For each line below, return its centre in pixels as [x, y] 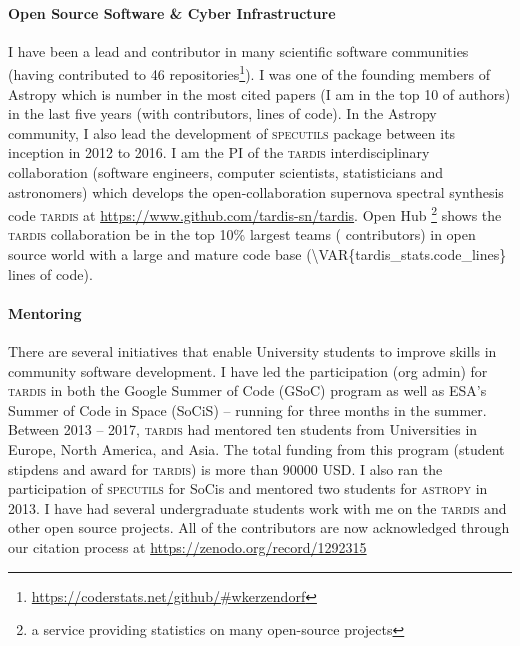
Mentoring [45, 312]
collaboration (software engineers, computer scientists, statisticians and [226, 172]
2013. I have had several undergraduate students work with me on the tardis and [257, 507]
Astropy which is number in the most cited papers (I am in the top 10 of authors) [259, 93]
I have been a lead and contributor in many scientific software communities [238, 50]
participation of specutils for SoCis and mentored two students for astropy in [248, 488]
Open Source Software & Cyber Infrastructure [172, 12]
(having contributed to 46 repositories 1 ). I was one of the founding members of [249, 73]
